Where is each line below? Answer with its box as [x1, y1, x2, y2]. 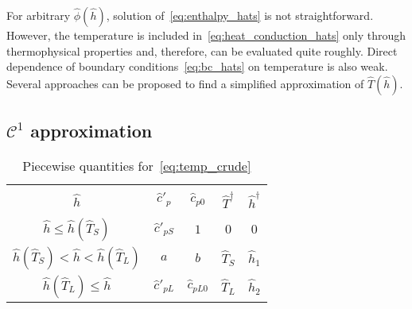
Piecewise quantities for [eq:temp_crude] [22, 156, 251, 175]
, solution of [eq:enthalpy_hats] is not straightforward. [106, 7, 374, 23]
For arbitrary [6, 7, 71, 23]
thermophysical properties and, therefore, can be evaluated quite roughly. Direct [6, 42, 398, 59]
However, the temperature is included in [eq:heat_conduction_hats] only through [6, 27, 406, 43]
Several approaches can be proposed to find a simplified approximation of [6, 75, 364, 91]
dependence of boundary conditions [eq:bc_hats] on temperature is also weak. [6, 58, 388, 75]
